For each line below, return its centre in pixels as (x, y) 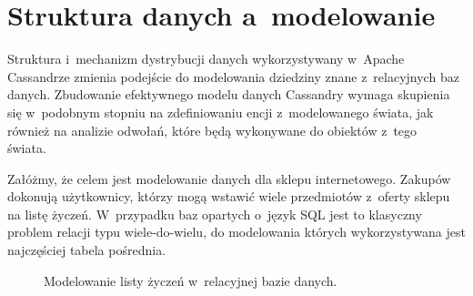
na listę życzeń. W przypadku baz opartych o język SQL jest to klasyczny (215, 214)
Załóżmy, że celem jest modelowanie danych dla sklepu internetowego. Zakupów (229, 178)
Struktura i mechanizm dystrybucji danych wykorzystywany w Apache (206, 59)
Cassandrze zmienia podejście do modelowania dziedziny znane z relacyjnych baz (233, 76)
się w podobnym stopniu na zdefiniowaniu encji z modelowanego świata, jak (221, 112)
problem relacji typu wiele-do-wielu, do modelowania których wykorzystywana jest (236, 232)
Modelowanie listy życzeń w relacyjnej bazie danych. (191, 280)
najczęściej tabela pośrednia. (87, 250)
